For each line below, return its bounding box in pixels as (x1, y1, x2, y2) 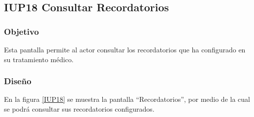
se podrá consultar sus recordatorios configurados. (4, 104, 155, 114)
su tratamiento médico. (4, 54, 74, 64)
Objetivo (4, 25, 39, 37)
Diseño (4, 75, 32, 87)
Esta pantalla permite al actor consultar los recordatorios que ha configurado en (4, 45, 246, 54)
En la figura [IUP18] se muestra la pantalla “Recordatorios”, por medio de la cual (4, 94, 250, 104)
